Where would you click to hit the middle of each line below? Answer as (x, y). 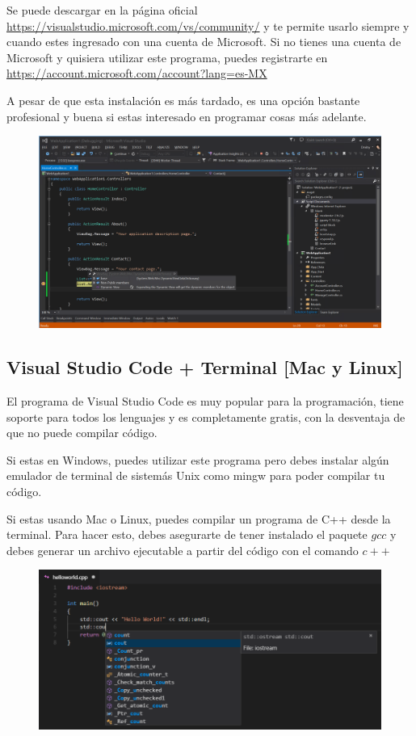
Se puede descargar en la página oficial (102, 10)
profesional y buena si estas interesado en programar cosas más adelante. (187, 116)
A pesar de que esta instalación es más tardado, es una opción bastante (183, 100)
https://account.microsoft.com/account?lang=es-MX (137, 73)
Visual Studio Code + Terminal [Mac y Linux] (205, 367)
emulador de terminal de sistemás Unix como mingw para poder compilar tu (196, 475)
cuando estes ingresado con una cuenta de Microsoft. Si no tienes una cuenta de (204, 42)
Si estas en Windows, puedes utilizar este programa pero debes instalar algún (198, 459)
